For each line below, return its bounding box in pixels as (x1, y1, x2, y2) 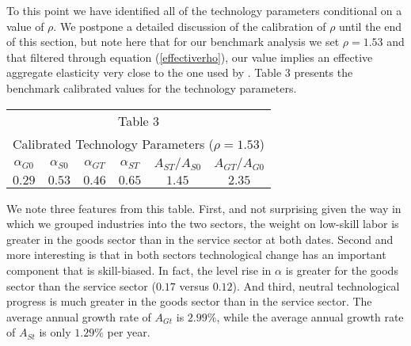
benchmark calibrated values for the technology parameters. (6, 79, 297, 96)
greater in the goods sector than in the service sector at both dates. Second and (6, 230, 394, 247)
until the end (339, 17, 402, 34)
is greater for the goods (285, 261, 398, 278)
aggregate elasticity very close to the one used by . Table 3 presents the (6, 64, 353, 81)
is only (39, 324, 71, 340)
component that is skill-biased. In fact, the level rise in (6, 261, 272, 278)
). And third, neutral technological (232, 277, 400, 294)
